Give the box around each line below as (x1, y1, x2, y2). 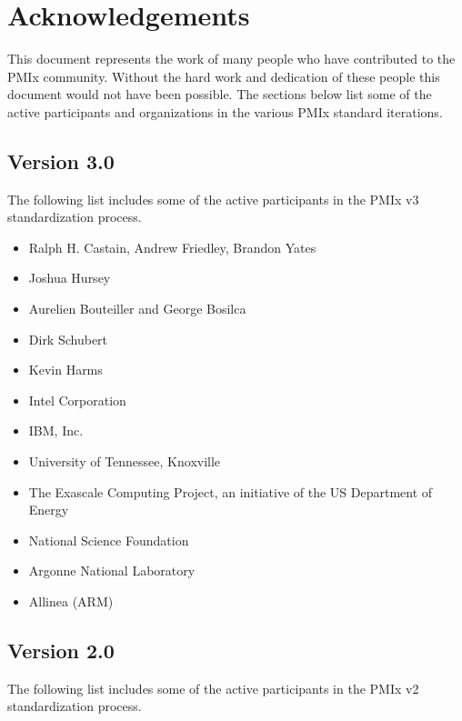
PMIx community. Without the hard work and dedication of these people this (7, 66, 440, 85)
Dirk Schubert (28, 329, 108, 348)
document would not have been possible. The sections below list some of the (7, 85, 432, 104)
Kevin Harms (28, 360, 103, 379)
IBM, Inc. (28, 421, 84, 440)
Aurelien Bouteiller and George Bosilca (28, 299, 246, 318)
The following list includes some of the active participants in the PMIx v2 (7, 678, 419, 697)
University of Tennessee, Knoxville (28, 452, 221, 471)
